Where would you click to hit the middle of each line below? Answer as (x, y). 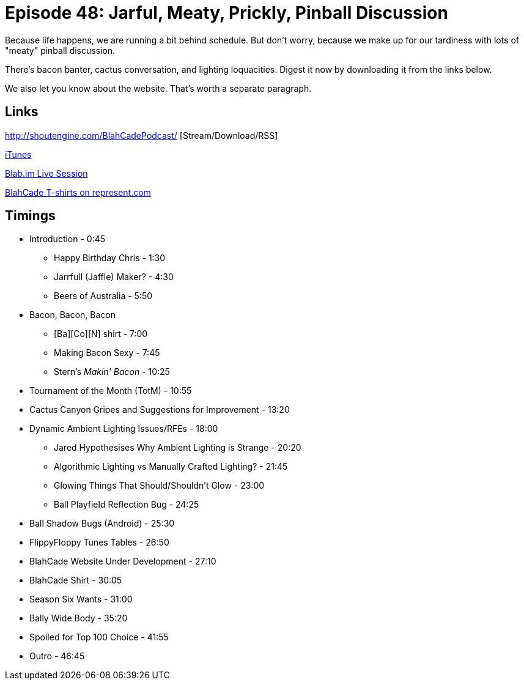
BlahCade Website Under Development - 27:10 (123, 561)
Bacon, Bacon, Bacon (72, 315)
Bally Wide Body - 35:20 (79, 618)
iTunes (18, 154)
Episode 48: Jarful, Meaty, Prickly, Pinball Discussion (227, 13)
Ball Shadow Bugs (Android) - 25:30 (102, 524)
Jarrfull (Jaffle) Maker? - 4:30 (114, 277)
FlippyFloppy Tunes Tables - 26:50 (99, 542)
